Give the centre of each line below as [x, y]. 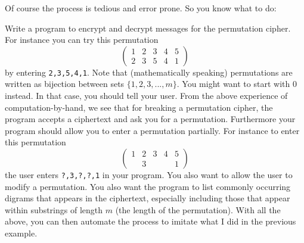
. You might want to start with [233, 84]
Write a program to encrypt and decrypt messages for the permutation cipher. [148, 28]
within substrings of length [54, 209]
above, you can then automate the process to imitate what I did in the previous [151, 221]
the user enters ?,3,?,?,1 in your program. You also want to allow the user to [149, 175]
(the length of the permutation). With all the [198, 209]
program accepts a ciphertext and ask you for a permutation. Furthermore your [150, 119]
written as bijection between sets [65, 84]
